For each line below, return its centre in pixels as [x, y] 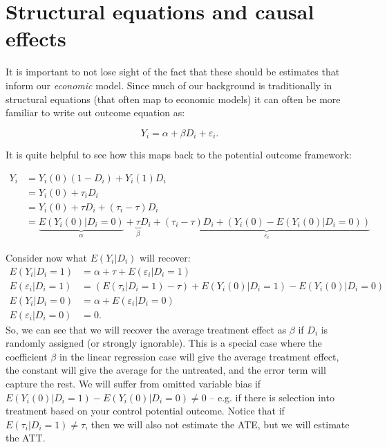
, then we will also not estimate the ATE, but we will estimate [217, 424]
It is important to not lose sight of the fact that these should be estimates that [173, 72]
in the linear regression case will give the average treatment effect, [199, 356]
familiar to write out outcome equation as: [95, 112]
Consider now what [46, 257]
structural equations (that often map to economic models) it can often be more [173, 99]
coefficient [27, 356]
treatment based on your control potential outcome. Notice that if [145, 411]
